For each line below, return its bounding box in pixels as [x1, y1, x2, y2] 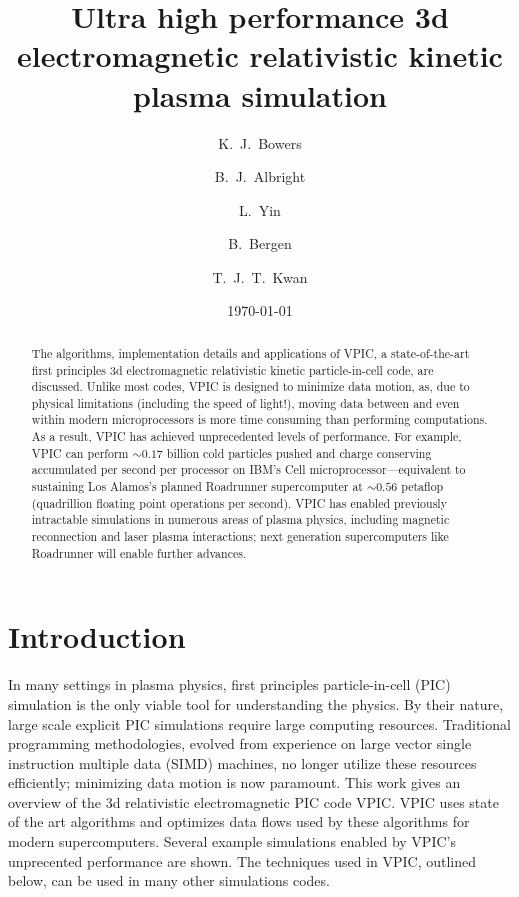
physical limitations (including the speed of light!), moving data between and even [31, 394, 460, 411]
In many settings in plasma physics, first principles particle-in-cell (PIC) [8, 674, 451, 695]
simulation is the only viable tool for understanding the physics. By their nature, [8, 693, 504, 714]
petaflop [401, 478, 444, 495]
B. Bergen [228, 233, 292, 254]
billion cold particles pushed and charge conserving [166, 444, 432, 461]
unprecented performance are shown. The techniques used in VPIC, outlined [8, 850, 477, 871]
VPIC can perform [31, 444, 129, 461]
